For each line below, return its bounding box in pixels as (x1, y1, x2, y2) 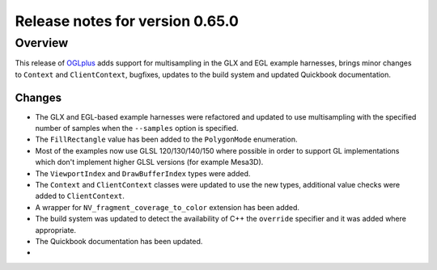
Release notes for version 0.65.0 (15, 12, 239, 30)
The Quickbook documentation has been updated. (35, 236, 203, 246)
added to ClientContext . (35, 191, 125, 201)
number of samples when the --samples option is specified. (35, 124, 239, 133)
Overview (15, 36, 69, 50)
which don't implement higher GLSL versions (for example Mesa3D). (35, 158, 264, 167)
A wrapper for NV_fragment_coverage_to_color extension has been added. (35, 202, 299, 212)
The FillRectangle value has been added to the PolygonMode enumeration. (35, 134, 298, 145)
